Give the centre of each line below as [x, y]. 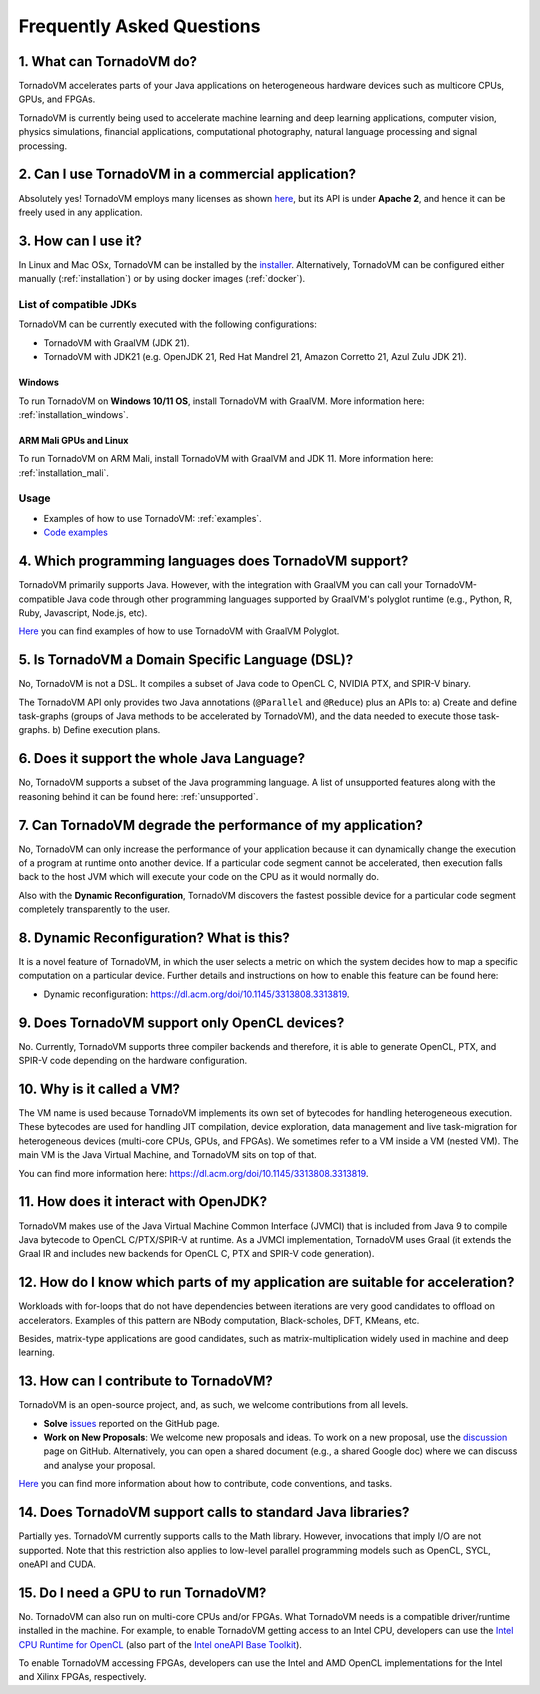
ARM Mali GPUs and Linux [73, 440]
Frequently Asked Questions [139, 26]
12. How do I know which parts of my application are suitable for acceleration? [266, 1282]
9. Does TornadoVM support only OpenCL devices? [181, 1022]
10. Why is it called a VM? [99, 1088]
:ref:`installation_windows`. [73, 414]
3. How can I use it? [80, 240]
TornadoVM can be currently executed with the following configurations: [167, 324]
